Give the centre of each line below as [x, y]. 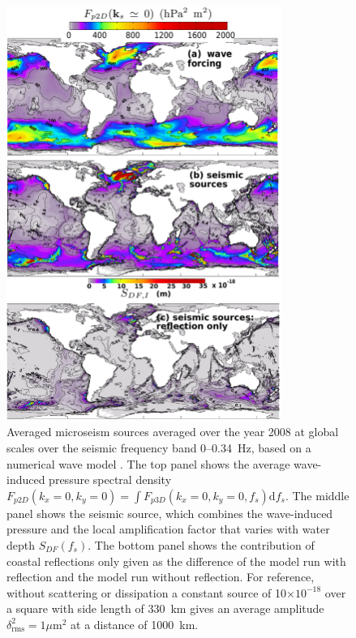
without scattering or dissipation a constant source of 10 [147, 592]
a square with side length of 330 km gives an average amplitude [165, 608]
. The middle [317, 495]
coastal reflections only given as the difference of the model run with [176, 561]
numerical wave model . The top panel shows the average [148, 463]
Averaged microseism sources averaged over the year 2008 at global [173, 432]
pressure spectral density [110, 480]
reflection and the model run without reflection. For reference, [161, 577]
